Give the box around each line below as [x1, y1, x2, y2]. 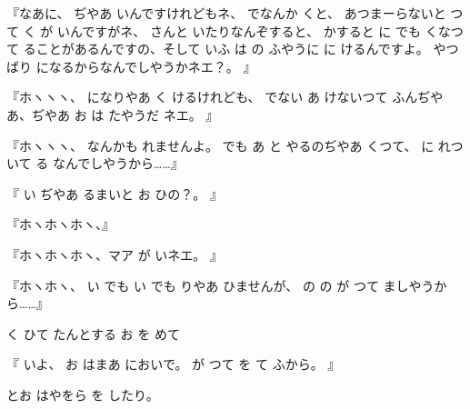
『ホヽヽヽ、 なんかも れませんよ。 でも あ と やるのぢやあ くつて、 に [6, 135, 435, 155]
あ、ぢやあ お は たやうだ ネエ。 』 [6, 105, 219, 124]
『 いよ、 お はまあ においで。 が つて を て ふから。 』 [6, 354, 341, 374]
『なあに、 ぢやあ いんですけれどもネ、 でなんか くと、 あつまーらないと [6, 4, 446, 22]
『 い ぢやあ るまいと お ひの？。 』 [6, 184, 223, 203]
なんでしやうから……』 [52, 154, 184, 173]
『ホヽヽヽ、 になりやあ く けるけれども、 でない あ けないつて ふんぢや [6, 87, 444, 106]
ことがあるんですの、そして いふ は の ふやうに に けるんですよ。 [35, 39, 429, 58]
